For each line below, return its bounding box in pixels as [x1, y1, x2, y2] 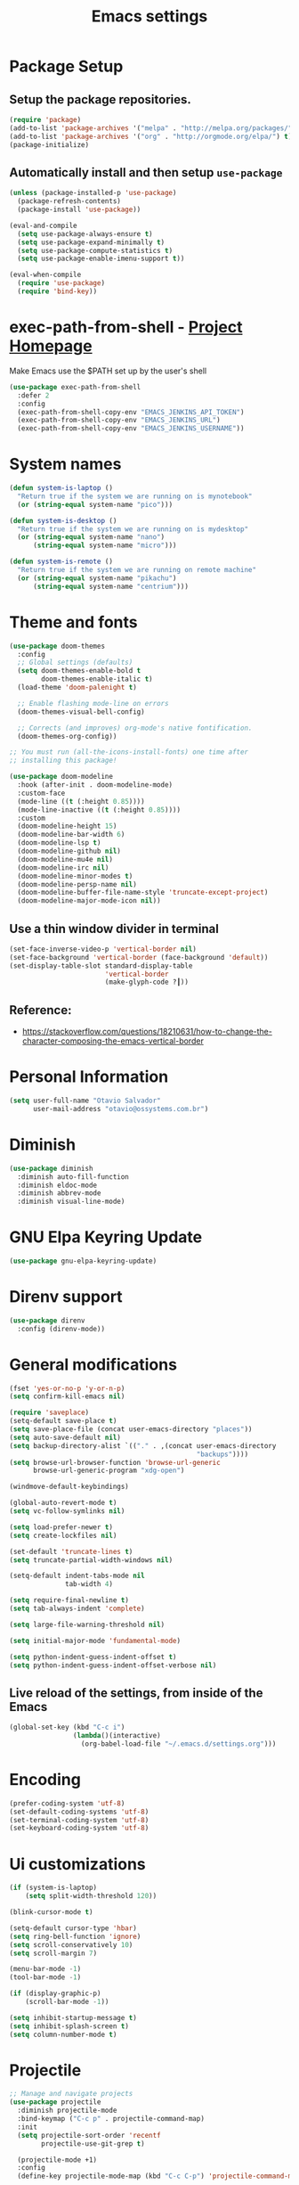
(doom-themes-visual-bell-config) [17, 707, 145, 716]
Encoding [9, 1770, 82, 1790]
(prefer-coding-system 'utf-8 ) [9, 1798, 125, 1808]
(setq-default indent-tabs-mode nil [9, 1571, 145, 1581]
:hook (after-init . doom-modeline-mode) [17, 781, 174, 790]
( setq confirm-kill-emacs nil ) [9, 1392, 125, 1401]
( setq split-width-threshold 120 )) [25, 1892, 158, 1901]
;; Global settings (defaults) [17, 658, 133, 667]
